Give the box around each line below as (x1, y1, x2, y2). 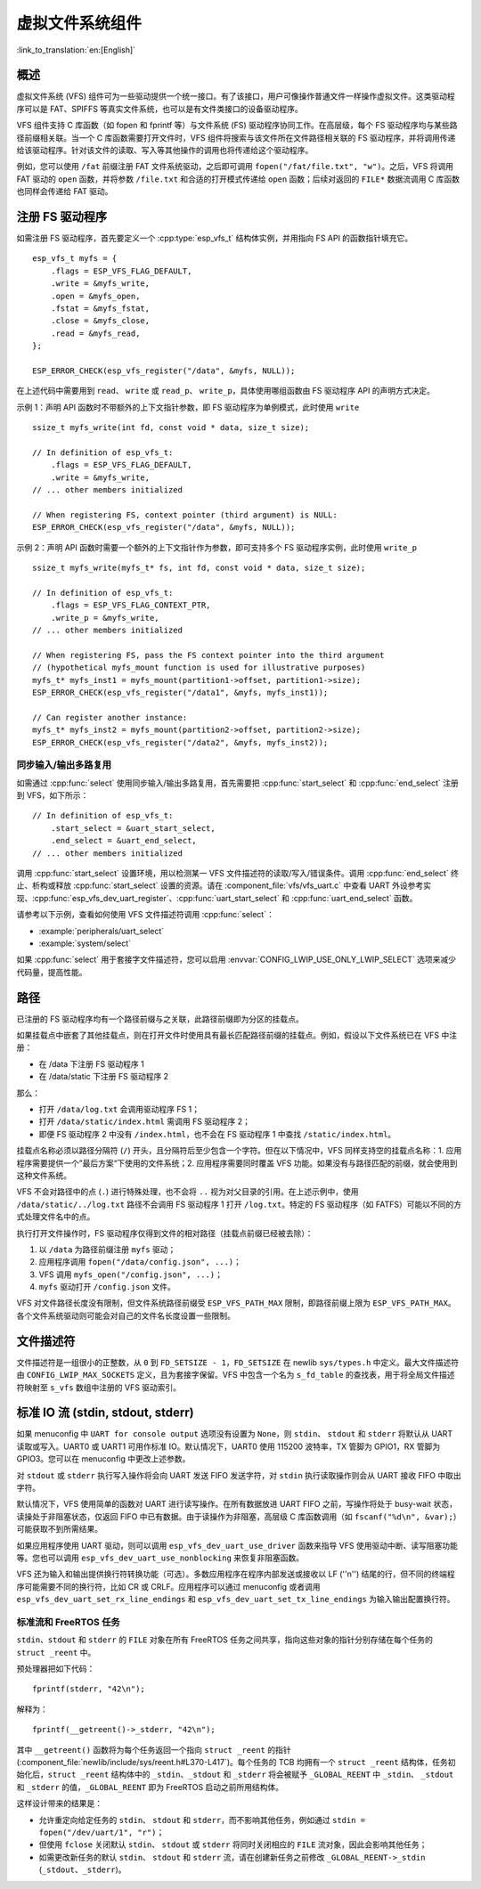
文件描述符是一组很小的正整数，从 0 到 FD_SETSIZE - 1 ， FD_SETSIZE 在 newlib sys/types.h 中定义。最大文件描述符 (16, 1356, 460, 1367)
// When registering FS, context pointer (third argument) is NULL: (32, 509, 338, 520)
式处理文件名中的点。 (16, 1211, 95, 1222)
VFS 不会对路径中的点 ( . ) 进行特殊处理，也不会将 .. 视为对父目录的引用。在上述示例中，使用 (16, 1186, 360, 1197)
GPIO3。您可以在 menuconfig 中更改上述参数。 (16, 1453, 191, 1464)
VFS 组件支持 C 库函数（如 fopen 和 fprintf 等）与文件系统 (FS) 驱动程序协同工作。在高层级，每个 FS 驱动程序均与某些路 (16, 120, 458, 131)
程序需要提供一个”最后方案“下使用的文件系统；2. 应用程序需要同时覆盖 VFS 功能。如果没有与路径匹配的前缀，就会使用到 (16, 1158, 458, 1168)
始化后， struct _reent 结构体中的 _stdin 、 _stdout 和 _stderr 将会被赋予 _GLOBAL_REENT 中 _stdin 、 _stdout (16, 1769, 454, 1780)
